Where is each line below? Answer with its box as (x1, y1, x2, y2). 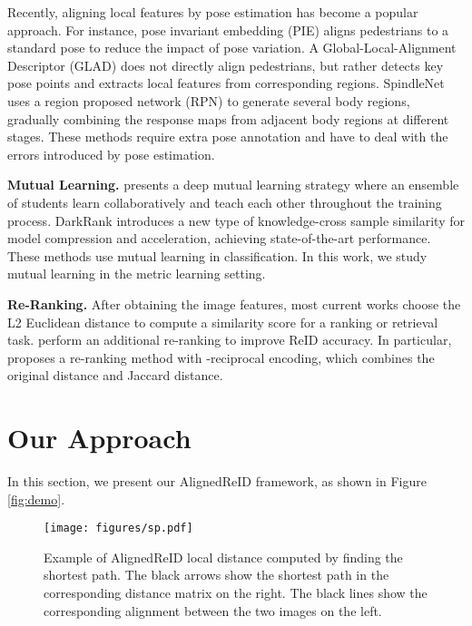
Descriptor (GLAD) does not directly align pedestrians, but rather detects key (7, 55, 444, 74)
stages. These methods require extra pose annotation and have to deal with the (7, 127, 448, 146)
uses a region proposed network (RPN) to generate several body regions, (7, 91, 410, 110)
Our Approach (7, 419, 192, 456)
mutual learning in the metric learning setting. (7, 264, 266, 283)
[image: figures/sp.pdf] (44, 522, 193, 535)
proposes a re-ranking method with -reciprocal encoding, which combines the (7, 347, 435, 367)
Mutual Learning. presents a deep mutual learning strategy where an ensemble (7, 175, 459, 194)
